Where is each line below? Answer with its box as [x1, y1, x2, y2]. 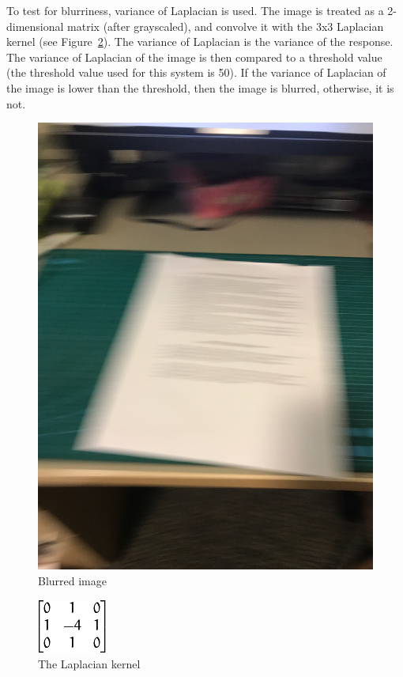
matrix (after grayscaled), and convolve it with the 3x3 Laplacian [67, 17, 384, 34]
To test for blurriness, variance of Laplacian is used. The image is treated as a [6, 2, 384, 18]
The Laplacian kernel [38, 656, 141, 672]
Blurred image [38, 573, 107, 589]
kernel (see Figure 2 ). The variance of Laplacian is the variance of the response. [6, 33, 394, 50]
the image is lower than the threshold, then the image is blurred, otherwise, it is [6, 79, 394, 96]
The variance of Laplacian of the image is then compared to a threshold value [6, 48, 382, 65]
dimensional [6, 17, 64, 34]
